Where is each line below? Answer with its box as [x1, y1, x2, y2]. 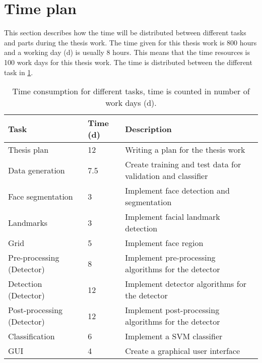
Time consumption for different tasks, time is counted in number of [12, 85, 250, 97]
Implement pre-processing [125, 252, 216, 264]
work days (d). [105, 97, 157, 109]
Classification [8, 330, 55, 342]
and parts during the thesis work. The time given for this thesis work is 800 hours [4, 37, 257, 47]
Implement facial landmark [125, 211, 220, 223]
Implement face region [125, 237, 204, 249]
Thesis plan [8, 144, 49, 156]
